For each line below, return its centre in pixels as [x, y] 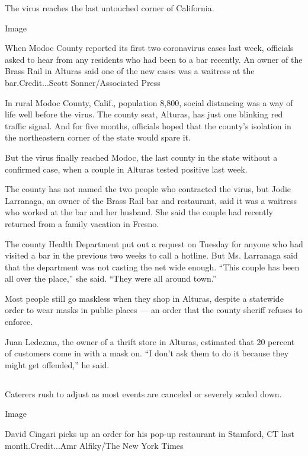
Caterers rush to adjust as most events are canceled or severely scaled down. [143, 393]
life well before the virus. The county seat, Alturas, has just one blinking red [144, 114]
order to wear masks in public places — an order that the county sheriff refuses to [154, 310]
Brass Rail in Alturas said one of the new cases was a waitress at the [130, 71]
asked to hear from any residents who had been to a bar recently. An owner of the [154, 59]
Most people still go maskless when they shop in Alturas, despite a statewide [144, 298]
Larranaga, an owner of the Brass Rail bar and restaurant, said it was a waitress [151, 200]
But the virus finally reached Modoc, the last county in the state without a [141, 157]
